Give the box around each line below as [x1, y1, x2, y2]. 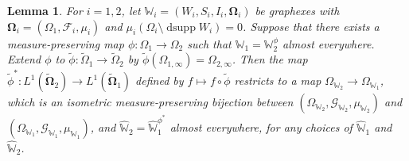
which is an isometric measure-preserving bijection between [7, 94, 294, 110]
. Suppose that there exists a [243, 17, 380, 34]
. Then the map [232, 51, 308, 67]
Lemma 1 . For [7, 2, 83, 18]
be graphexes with [255, 2, 340, 18]
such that [187, 35, 232, 52]
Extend [7, 51, 41, 67]
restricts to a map [234, 72, 321, 89]
